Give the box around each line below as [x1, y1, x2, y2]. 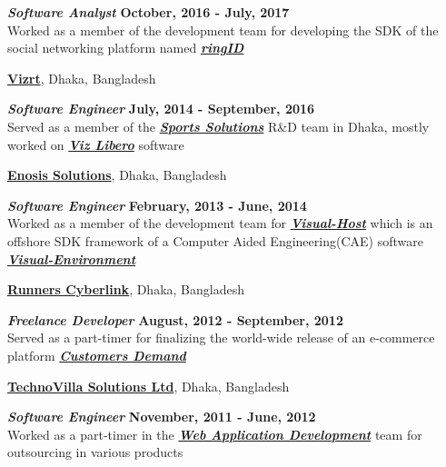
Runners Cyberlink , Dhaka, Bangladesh [7, 280, 244, 299]
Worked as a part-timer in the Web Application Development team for [7, 424, 422, 443]
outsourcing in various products [7, 442, 183, 462]
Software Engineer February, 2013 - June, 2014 [7, 195, 307, 214]
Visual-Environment [7, 249, 136, 268]
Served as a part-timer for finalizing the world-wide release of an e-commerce [7, 328, 435, 347]
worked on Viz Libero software [7, 134, 184, 154]
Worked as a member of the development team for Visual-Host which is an [7, 214, 433, 233]
